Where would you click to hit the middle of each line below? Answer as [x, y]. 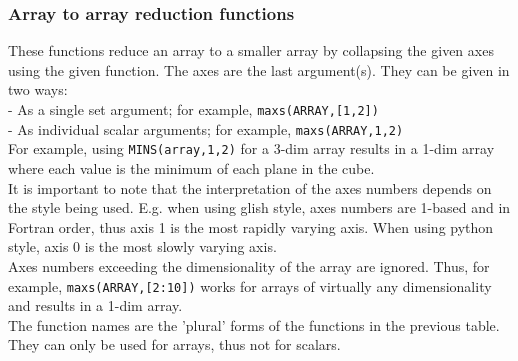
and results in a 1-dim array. [95, 305]
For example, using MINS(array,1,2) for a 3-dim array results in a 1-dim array [251, 148]
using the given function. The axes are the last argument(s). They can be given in [259, 69]
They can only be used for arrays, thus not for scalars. [174, 344]
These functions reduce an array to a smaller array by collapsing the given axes [251, 50]
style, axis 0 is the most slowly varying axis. [142, 246]
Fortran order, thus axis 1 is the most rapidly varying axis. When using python [251, 226]
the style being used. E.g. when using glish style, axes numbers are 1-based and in [259, 207]
